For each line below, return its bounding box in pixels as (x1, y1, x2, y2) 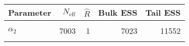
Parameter (8, 7, 51, 18)
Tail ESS (145, 7, 181, 18)
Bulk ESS (98, 7, 138, 18)
